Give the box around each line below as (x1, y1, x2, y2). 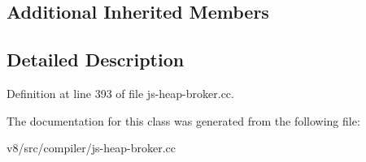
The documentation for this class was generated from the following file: (7, 112, 360, 129)
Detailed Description (7, 47, 185, 72)
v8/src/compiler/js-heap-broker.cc (7, 139, 176, 156)
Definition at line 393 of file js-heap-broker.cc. (7, 84, 234, 101)
